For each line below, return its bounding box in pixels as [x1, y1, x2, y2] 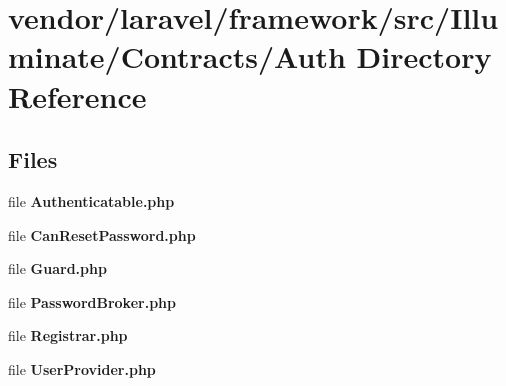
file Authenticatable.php [8, 190, 175, 211]
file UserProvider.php [8, 358, 156, 379]
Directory [356, 36, 492, 77]
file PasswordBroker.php [8, 291, 176, 312]
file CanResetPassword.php [8, 224, 196, 245]
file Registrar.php [8, 325, 128, 346]
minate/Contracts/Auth [8, 36, 346, 77]
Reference [8, 75, 147, 116]
